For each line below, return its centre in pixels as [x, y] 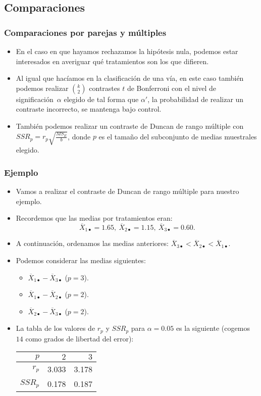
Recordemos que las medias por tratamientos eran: [94, 218]
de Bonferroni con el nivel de [171, 88]
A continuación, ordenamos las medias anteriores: [92, 243]
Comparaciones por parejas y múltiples [85, 32]
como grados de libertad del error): [80, 338]
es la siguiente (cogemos [213, 328]
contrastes [105, 88]
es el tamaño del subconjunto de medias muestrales [178, 136]
